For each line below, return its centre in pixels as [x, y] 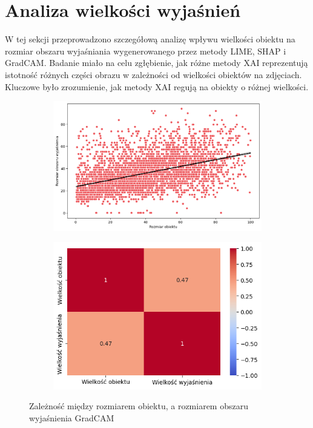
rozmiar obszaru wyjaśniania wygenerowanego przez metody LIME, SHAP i [146, 51]
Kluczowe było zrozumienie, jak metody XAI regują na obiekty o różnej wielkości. [157, 86]
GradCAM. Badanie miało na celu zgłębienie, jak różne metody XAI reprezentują [156, 63]
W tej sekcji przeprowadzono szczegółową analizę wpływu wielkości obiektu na [150, 39]
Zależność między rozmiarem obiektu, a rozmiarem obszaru [139, 406]
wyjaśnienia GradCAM [72, 418]
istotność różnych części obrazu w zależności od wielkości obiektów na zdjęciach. [153, 74]
